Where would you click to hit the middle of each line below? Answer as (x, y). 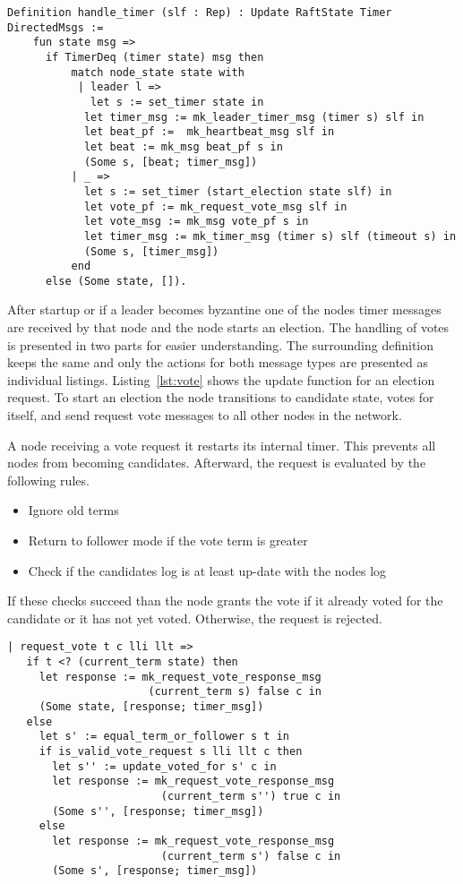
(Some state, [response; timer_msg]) (151, 707)
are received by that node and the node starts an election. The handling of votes (228, 327)
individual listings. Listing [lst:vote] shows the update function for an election (221, 379)
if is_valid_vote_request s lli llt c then (171, 751)
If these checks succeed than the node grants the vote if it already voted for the (225, 601)
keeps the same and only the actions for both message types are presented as (218, 362)
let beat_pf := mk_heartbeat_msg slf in (209, 132)
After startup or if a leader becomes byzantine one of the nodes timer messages (224, 309)
